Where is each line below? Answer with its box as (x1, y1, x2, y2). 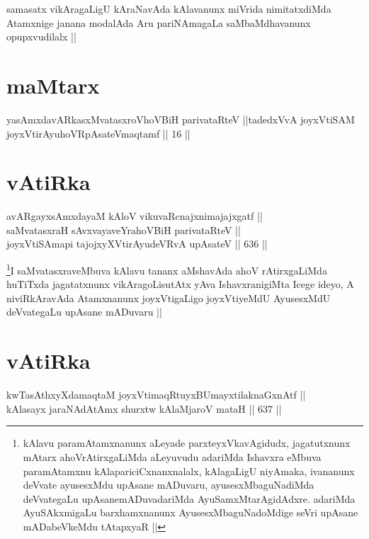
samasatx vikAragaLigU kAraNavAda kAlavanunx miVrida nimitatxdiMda (6, 1, 331, 16)
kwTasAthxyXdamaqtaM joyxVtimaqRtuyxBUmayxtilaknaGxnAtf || (6, 387, 306, 402)
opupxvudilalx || (6, 29, 76, 44)
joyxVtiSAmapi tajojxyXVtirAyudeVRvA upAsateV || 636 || (6, 236, 268, 251)
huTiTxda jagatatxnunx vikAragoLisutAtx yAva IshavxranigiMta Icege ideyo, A (6, 277, 354, 291)
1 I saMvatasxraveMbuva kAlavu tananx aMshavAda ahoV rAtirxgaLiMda (6, 261, 327, 277)
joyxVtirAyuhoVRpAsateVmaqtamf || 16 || (6, 126, 191, 140)
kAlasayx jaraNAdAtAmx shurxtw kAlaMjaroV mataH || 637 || (6, 401, 282, 416)
